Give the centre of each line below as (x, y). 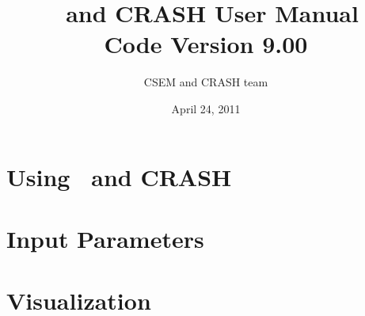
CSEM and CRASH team (206, 82)
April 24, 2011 (206, 108)
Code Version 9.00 (206, 44)
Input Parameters (105, 238)
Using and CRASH (119, 176)
